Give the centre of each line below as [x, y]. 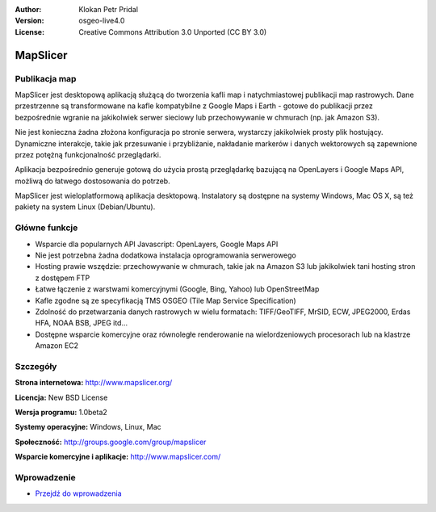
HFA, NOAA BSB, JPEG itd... [82, 323]
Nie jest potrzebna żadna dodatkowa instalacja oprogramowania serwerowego [166, 255]
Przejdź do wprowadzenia [78, 493]
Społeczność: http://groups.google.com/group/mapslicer [111, 442]
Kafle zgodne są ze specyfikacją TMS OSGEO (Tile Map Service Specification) [166, 300]
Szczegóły [36, 366]
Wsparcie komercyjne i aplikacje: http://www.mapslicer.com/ [118, 457]
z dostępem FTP [63, 278]
